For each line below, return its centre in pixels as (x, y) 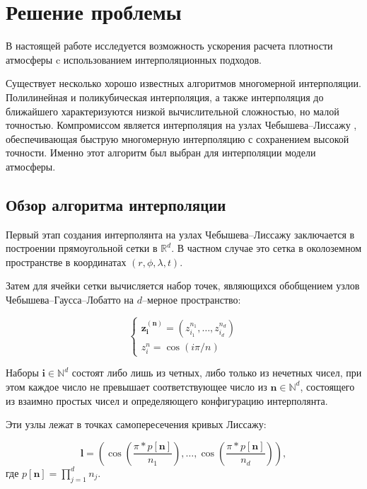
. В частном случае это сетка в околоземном (266, 248)
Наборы (22, 373)
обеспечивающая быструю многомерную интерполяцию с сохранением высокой (177, 138)
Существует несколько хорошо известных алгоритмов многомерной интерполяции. (183, 83)
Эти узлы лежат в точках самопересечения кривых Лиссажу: (136, 424)
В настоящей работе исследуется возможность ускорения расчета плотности (169, 46)
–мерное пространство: (192, 300)
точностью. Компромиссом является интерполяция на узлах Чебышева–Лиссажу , (181, 125)
